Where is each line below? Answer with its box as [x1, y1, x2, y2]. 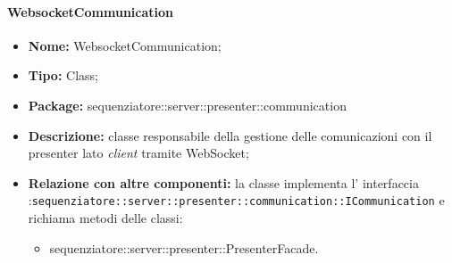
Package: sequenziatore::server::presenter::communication [28, 95, 347, 114]
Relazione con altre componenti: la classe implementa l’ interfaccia [28, 173, 419, 192]
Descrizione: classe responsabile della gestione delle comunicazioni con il [28, 126, 432, 144]
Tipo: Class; [28, 66, 98, 85]
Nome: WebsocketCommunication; [28, 36, 222, 54]
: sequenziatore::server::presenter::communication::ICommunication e [28, 191, 445, 210]
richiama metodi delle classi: [28, 209, 183, 227]
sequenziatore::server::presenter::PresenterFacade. [49, 238, 319, 257]
